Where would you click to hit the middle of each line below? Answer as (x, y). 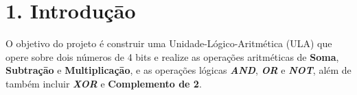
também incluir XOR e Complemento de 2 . (104, 83)
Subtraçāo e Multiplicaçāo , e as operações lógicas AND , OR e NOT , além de (178, 70)
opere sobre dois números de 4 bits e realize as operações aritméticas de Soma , (172, 56)
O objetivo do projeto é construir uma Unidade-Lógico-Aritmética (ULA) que (169, 43)
